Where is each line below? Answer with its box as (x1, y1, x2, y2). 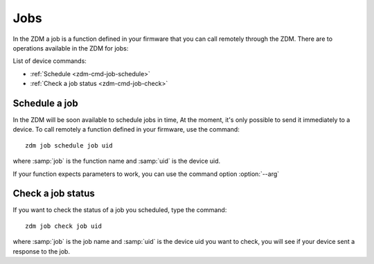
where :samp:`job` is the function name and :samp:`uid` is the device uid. (12, 157, 221, 166)
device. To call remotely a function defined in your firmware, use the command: (12, 125, 240, 134)
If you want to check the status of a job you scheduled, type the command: (12, 206, 227, 214)
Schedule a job (12, 97, 79, 109)
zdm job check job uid (25, 222, 103, 230)
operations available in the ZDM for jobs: (12, 44, 129, 52)
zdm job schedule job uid (25, 141, 114, 149)
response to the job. (12, 247, 71, 256)
